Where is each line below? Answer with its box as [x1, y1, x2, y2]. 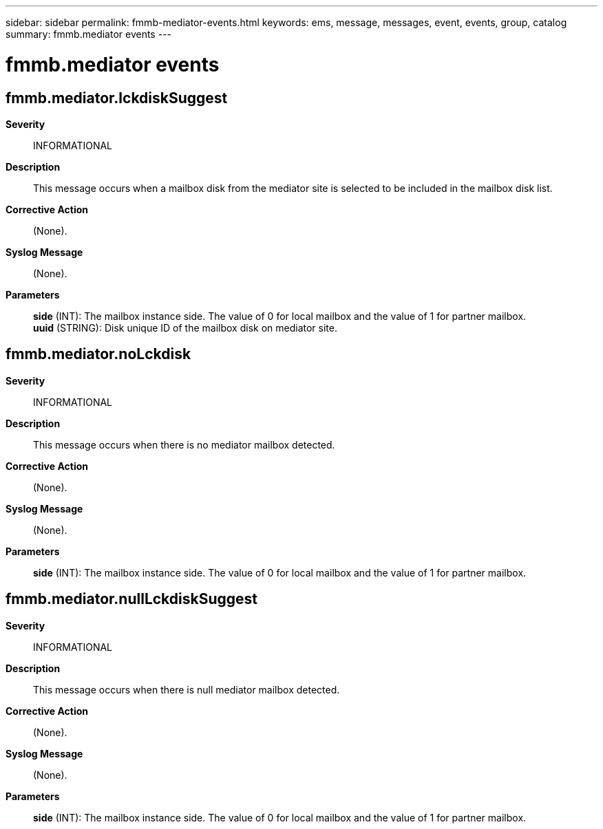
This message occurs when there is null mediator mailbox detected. [33, 683, 340, 696]
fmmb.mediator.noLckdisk [6, 345, 191, 363]
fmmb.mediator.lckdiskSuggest [6, 89, 228, 107]
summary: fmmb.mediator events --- [6, 28, 172, 40]
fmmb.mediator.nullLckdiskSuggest [6, 590, 258, 608]
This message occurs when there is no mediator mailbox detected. [33, 438, 335, 451]
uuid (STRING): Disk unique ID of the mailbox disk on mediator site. [33, 321, 337, 334]
